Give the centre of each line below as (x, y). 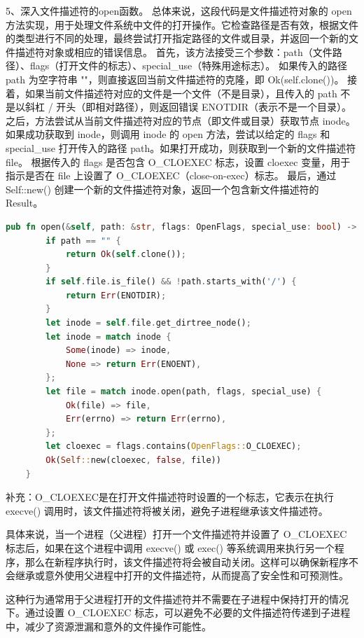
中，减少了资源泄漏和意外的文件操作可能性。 (108, 626)
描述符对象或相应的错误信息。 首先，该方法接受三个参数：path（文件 (174, 51)
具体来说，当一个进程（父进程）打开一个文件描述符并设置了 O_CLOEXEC (176, 534)
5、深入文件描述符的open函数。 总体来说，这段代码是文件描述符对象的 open (179, 11)
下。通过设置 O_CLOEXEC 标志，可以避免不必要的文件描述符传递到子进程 (178, 612)
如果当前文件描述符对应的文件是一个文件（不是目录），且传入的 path (181, 93)
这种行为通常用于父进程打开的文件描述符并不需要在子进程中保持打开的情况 (177, 598)
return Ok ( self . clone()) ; (126, 255)
